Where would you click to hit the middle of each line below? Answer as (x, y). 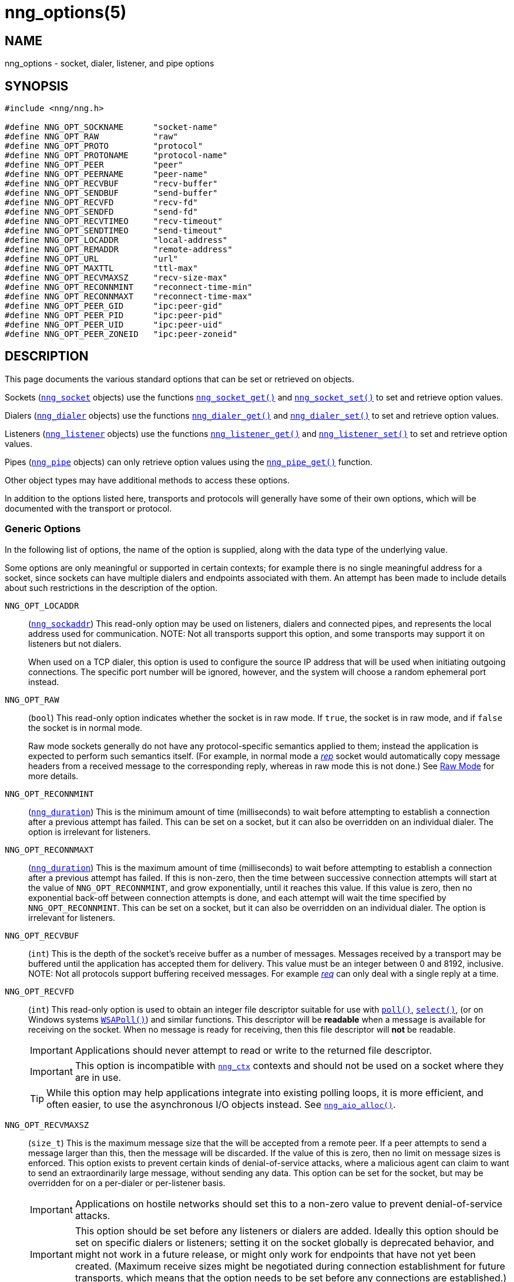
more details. (53, 776)
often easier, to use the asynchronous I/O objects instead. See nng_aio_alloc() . (221, 1104)
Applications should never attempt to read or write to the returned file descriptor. (253, 1050)
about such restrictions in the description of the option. (111, 587)
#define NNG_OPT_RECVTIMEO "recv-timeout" (114, 221)
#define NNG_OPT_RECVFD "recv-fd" (101, 203)
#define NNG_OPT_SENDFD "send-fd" (101, 212)
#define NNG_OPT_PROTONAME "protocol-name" (116, 156)
